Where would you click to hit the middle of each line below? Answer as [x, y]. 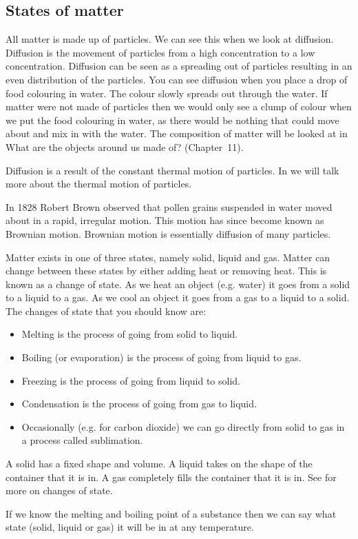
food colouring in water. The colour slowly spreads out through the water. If [167, 93]
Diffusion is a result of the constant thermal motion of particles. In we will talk [172, 170]
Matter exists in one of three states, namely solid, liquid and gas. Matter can [168, 257]
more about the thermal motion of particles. [99, 184]
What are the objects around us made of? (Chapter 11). [125, 146]
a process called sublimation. [82, 440]
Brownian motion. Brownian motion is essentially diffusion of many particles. [168, 233]
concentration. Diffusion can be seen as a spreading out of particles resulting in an [179, 66]
